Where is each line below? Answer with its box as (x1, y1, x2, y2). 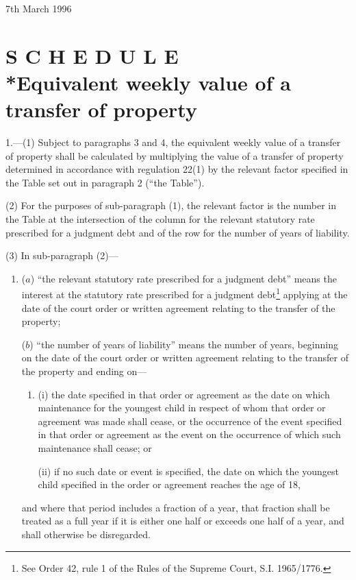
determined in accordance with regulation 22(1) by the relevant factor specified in (5, 162, 348, 176)
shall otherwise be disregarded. (21, 527, 151, 541)
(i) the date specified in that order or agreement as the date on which (38, 387, 330, 401)
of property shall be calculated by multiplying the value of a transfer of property (5, 148, 344, 162)
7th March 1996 (5, 1, 72, 15)
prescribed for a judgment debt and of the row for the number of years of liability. (5, 225, 350, 239)
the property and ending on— (21, 364, 147, 378)
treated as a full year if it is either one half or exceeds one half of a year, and (21, 513, 344, 528)
